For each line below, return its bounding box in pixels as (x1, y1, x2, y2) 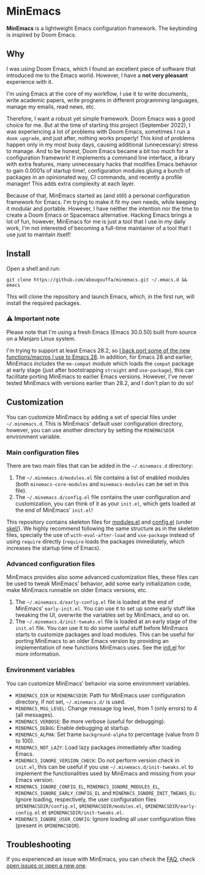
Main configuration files (6, 448, 80, 457)
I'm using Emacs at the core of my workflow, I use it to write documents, (6, 90, 188, 97)
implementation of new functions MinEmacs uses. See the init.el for (15, 644, 185, 652)
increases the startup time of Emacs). (6, 544, 101, 552)
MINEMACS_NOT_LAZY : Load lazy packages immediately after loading (15, 743, 182, 751)
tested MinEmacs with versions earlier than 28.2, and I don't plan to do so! (6, 379, 194, 386)
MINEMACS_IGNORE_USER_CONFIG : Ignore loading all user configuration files (15, 815, 196, 822)
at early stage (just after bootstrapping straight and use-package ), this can (6, 366, 195, 374)
